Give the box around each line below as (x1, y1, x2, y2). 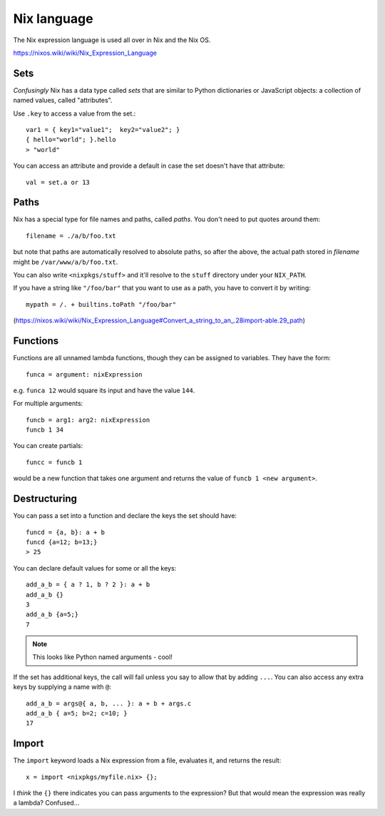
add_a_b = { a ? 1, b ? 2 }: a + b (26, 581, 150, 588)
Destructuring (13, 493, 78, 505)
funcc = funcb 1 (26, 458, 83, 466)
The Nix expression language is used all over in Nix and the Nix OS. (13, 36, 211, 44)
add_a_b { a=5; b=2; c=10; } (26, 710, 128, 718)
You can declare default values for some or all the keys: (13, 563, 177, 572)
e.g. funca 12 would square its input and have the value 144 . (13, 386, 195, 394)
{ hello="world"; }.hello (26, 136, 117, 144)
